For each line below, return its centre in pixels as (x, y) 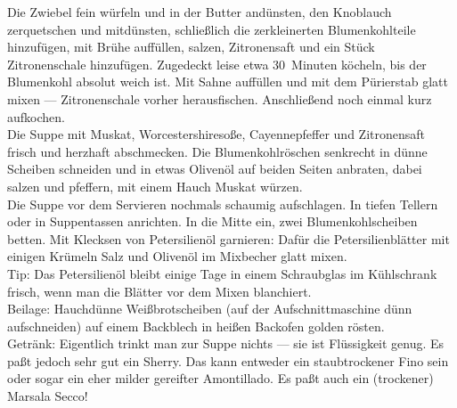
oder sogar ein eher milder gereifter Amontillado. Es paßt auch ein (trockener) (220, 378)
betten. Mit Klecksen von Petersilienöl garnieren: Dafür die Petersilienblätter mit (228, 238)
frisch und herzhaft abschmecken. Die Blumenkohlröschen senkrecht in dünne (217, 151)
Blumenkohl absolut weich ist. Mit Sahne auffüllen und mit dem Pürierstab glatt (228, 82)
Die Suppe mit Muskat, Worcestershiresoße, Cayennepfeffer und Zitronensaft (216, 134)
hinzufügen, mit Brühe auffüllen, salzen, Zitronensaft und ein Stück (191, 47)
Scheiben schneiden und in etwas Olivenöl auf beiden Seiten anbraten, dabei (215, 169)
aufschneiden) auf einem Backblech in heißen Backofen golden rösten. (196, 326)
